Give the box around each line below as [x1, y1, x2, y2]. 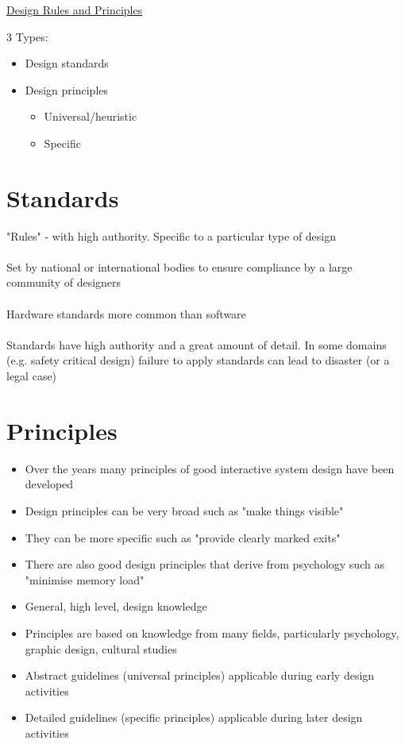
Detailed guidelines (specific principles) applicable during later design [25, 709, 363, 726]
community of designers [6, 274, 121, 291]
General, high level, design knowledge [25, 598, 207, 615]
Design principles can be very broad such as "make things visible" [25, 502, 344, 518]
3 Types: [6, 28, 48, 44]
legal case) [6, 368, 57, 384]
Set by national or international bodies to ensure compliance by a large [6, 258, 353, 275]
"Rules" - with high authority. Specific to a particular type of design [6, 227, 337, 244]
